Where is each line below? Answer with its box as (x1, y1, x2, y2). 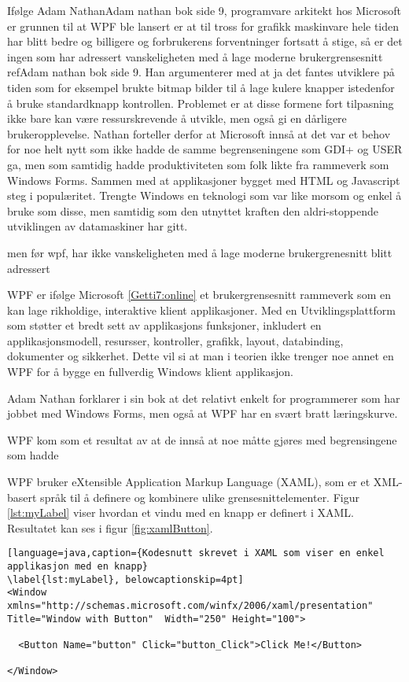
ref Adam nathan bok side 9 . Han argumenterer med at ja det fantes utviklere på (7, 64, 395, 80)
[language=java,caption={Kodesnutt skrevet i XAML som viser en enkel (7, 547, 385, 559)
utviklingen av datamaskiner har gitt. (7, 218, 188, 234)
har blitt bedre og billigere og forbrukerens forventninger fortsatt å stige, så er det (7, 33, 403, 50)
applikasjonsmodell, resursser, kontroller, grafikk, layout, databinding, (7, 332, 344, 348)
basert (7, 488, 37, 505)
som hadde (7, 447, 59, 463)
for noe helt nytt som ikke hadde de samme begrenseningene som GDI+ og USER (7, 141, 403, 157)
